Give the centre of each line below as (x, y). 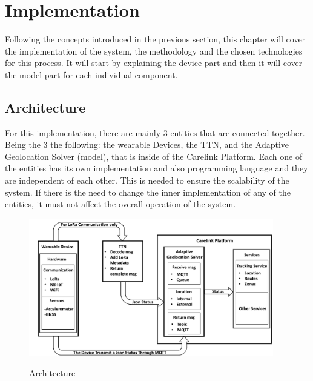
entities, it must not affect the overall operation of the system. (120, 204)
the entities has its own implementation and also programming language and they (156, 168)
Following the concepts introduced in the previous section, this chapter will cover (155, 39)
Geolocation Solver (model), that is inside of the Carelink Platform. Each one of (154, 156)
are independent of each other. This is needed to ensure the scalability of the (147, 180)
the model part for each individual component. (91, 74)
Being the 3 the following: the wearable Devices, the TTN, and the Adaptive (147, 144)
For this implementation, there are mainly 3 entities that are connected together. (155, 132)
